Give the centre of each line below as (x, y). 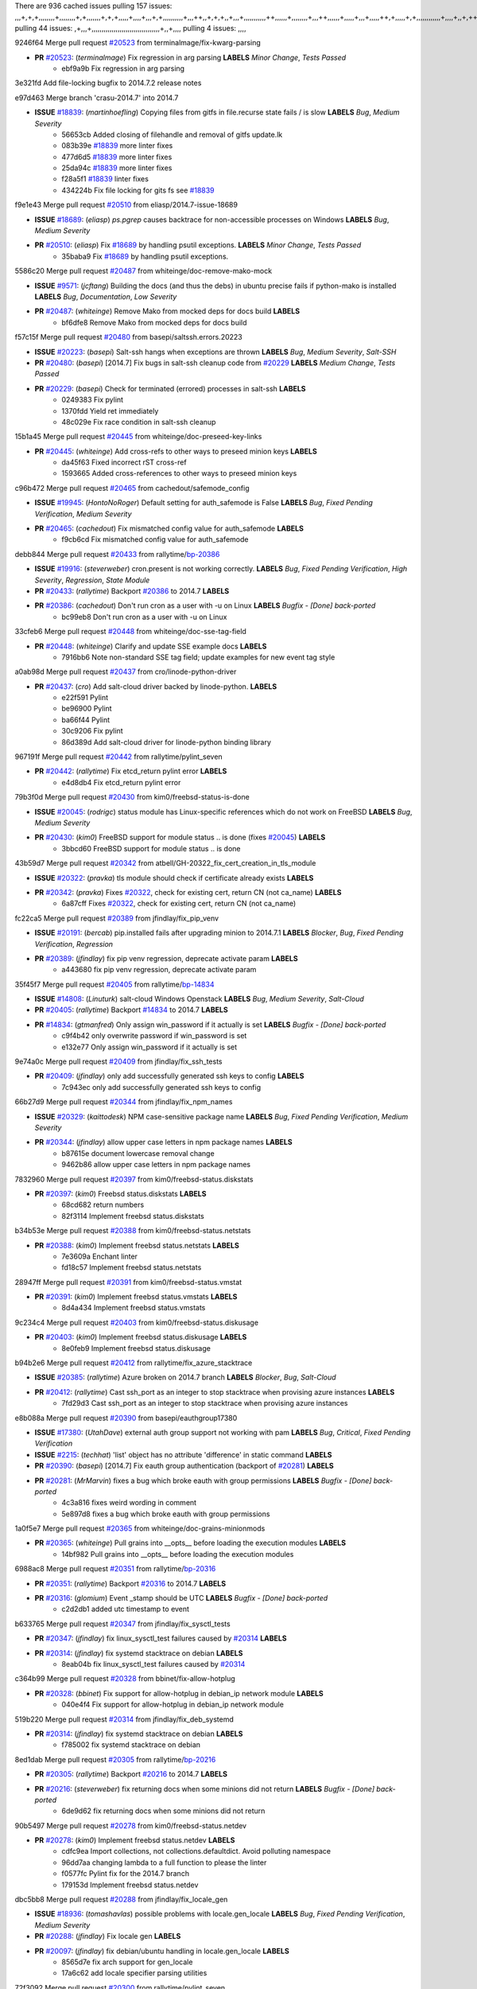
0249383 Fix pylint (92, 400)
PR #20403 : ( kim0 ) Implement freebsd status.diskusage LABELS (141, 1337)
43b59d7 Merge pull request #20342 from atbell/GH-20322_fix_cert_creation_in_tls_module (165, 863)
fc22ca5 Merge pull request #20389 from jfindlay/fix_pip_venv (116, 918)
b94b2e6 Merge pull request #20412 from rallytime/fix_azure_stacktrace (134, 1363)
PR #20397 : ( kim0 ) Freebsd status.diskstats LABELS (120, 1193)
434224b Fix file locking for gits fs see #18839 (138, 190)
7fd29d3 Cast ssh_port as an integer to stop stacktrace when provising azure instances (205, 1403)
